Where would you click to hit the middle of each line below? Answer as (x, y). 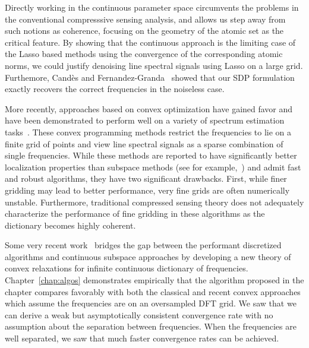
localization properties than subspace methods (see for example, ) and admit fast (153, 167)
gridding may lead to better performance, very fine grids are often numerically (147, 190)
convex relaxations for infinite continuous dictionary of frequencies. (127, 268)
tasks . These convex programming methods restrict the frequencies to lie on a (148, 132)
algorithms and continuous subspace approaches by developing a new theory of (148, 256)
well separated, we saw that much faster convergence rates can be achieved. (142, 338)
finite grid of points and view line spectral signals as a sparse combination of (144, 143)
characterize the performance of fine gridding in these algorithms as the (135, 213)
